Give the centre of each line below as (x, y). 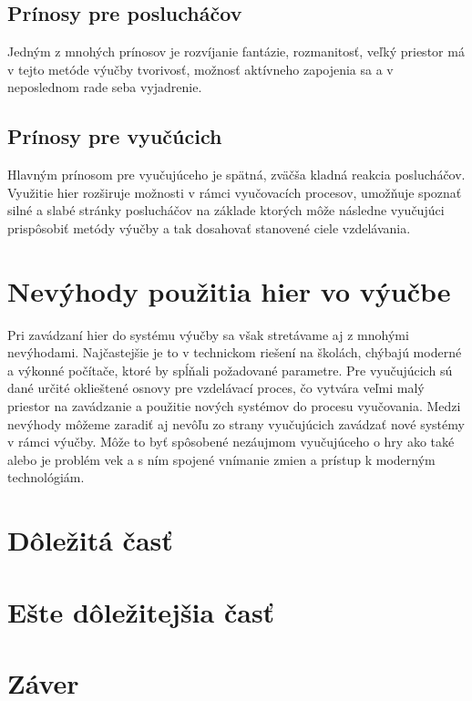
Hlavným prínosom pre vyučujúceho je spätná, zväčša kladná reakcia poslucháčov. (236, 175)
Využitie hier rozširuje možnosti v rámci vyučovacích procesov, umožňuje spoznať (235, 192)
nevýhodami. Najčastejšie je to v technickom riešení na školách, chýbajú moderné (235, 352)
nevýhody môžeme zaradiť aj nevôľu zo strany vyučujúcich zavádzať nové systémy (236, 423)
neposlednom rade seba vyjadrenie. (105, 87)
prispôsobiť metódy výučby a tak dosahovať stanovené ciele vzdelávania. (209, 227)
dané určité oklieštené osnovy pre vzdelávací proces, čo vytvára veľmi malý (216, 388)
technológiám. (46, 477)
